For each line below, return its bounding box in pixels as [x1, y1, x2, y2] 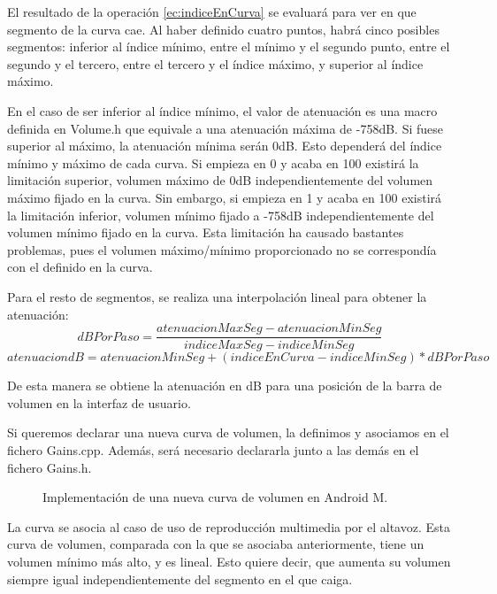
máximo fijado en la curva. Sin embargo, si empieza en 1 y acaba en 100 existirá [7, 188, 442, 206]
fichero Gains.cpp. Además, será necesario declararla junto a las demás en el [7, 440, 419, 459]
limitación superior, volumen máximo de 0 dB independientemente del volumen [7, 171, 433, 189]
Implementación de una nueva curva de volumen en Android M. [42, 488, 388, 506]
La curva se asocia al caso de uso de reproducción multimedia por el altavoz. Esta [7, 517, 450, 536]
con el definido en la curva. [7, 258, 153, 276]
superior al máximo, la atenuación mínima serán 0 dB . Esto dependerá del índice [7, 136, 442, 155]
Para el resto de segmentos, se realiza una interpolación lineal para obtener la [7, 287, 427, 305]
